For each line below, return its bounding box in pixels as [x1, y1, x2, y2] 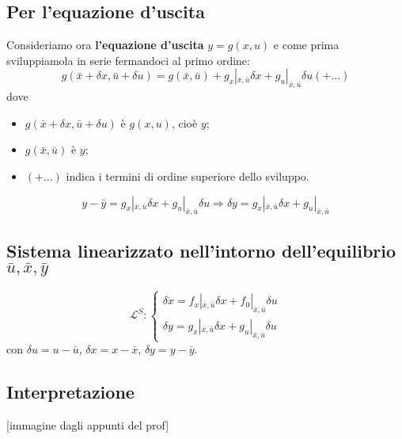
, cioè [171, 114, 198, 131]
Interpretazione [6, 380, 135, 404]
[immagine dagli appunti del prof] [6, 416, 169, 433]
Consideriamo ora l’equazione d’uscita [6, 36, 204, 53]
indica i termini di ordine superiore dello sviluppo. [66, 167, 309, 184]
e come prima [273, 36, 339, 53]
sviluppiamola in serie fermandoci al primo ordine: [6, 52, 250, 68]
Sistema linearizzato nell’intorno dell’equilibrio [6, 238, 396, 262]
